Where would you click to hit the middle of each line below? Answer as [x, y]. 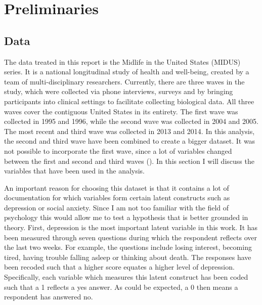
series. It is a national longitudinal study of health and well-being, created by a [127, 72]
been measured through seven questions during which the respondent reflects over [131, 237]
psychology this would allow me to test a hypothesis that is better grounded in [126, 217]
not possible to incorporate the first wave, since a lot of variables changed [118, 150]
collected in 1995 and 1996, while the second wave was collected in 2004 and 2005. [131, 121]
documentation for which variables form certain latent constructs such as [117, 198]
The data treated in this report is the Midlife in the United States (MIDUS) [122, 61]
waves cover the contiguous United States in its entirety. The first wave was [121, 111]
